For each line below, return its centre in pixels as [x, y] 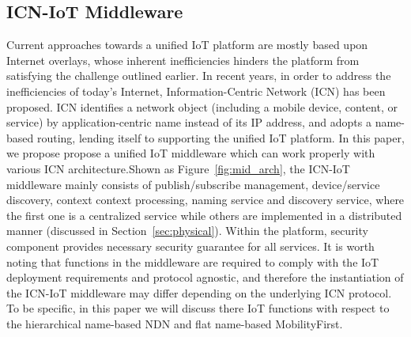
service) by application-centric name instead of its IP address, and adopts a [189, 122]
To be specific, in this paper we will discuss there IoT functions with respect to [198, 308]
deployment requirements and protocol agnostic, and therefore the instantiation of [205, 277]
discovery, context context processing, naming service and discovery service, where [205, 200]
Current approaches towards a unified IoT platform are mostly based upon [187, 45]
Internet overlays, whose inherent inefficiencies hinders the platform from [183, 60]
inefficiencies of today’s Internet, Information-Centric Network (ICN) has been [196, 91]
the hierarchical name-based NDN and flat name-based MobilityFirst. [175, 323]
